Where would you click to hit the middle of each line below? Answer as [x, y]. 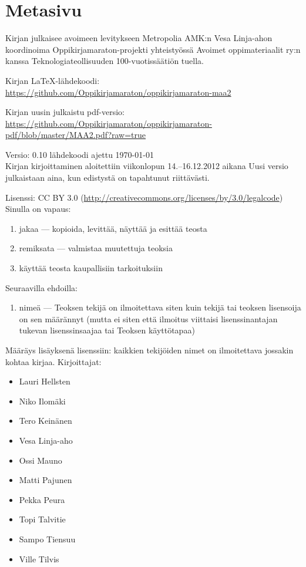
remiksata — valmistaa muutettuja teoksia [96, 248]
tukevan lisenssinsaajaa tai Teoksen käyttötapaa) [107, 330]
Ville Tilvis [39, 558]
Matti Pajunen [46, 480]
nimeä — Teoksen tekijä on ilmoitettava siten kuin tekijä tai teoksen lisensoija [160, 307]
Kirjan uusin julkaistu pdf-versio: [65, 112]
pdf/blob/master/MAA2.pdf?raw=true [76, 135]
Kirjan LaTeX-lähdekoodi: [53, 80]
